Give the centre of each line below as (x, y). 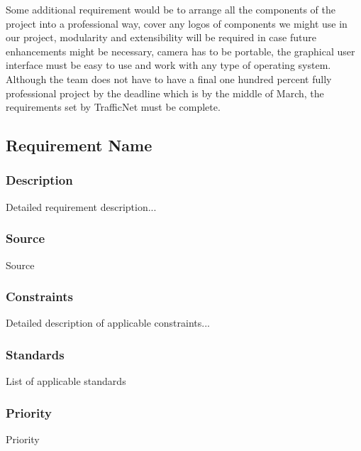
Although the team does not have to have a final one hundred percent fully (169, 78)
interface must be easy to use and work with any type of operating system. (168, 65)
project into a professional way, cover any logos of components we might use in (177, 23)
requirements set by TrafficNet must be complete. (113, 107)
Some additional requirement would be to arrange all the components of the (171, 9)
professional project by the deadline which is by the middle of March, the (165, 93)
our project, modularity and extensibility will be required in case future (161, 37)
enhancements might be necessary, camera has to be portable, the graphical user (180, 51)
